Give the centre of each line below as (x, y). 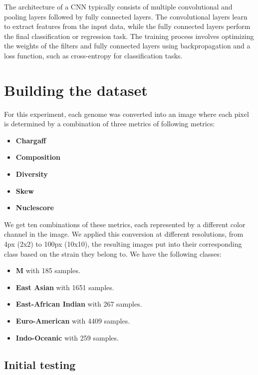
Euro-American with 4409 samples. (73, 321)
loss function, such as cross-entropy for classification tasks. (93, 55)
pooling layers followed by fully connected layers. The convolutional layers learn (126, 16)
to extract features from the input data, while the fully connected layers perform (127, 26)
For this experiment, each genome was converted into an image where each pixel (127, 114)
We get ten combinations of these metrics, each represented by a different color (125, 224)
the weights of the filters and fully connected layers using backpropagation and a (127, 46)
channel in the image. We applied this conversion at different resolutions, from (124, 234)
